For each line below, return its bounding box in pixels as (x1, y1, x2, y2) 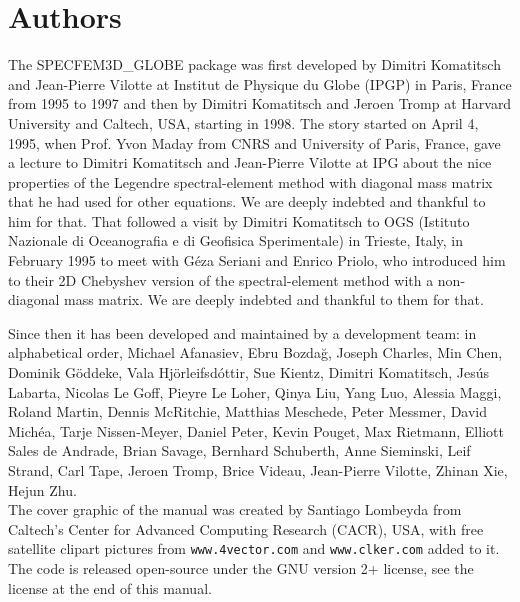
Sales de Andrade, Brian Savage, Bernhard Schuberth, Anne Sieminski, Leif (8, 440, 471, 461)
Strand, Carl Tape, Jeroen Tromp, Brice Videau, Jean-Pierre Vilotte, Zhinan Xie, (8, 460, 508, 480)
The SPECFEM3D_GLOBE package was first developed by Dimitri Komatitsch (8, 54, 501, 75)
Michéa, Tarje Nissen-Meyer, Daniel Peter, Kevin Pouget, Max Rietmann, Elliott (8, 420, 504, 441)
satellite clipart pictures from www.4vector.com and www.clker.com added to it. (8, 538, 500, 559)
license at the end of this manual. (8, 577, 212, 598)
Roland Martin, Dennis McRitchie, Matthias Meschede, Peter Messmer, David (8, 401, 488, 422)
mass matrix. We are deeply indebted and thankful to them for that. (64, 289, 484, 310)
